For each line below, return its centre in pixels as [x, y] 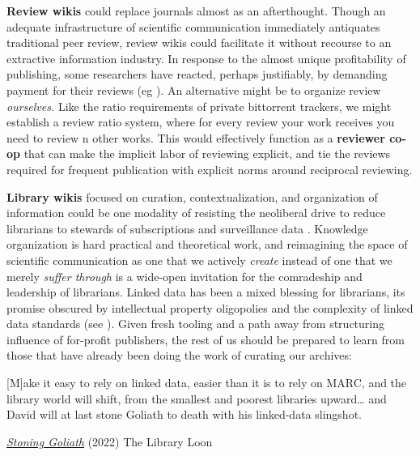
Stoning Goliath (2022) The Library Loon [110, 441]
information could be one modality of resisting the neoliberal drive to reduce [196, 213]
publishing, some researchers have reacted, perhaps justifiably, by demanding [197, 74]
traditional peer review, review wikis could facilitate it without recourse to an [199, 43]
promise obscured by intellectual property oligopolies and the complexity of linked [210, 307]
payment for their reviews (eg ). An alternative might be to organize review [194, 89]
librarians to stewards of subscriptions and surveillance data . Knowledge [187, 228]
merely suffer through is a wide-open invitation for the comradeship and [185, 276]
